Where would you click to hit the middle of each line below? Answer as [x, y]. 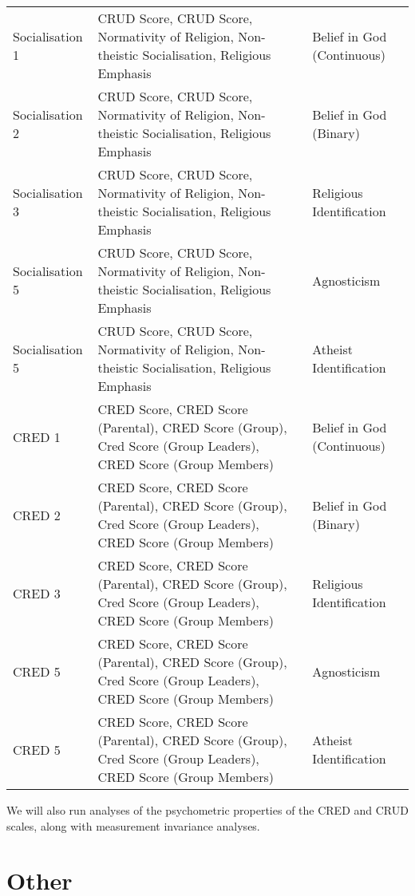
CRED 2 [37, 515]
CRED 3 [37, 593]
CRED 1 [37, 436]
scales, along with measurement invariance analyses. [133, 825]
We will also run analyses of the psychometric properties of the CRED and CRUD [207, 810]
